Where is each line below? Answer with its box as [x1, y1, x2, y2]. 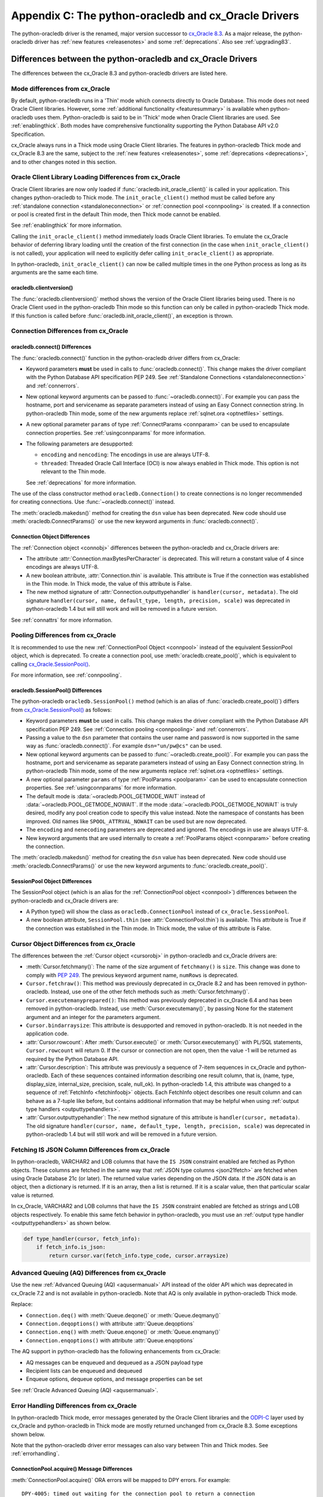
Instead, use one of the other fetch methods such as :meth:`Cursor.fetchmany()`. [51, 988, 249, 995]
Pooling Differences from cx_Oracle [11, 631, 117, 640]
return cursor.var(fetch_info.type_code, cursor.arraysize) [48, 1252, 229, 1259]
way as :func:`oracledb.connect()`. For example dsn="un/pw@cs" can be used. [26, 743, 223, 750]
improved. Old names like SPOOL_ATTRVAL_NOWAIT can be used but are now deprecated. [26, 817, 248, 825]
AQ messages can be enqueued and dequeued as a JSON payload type [26, 1359, 203, 1366]
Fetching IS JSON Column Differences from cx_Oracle [11, 1146, 170, 1154]
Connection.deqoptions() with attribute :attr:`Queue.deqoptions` [26, 1320, 194, 1328]
